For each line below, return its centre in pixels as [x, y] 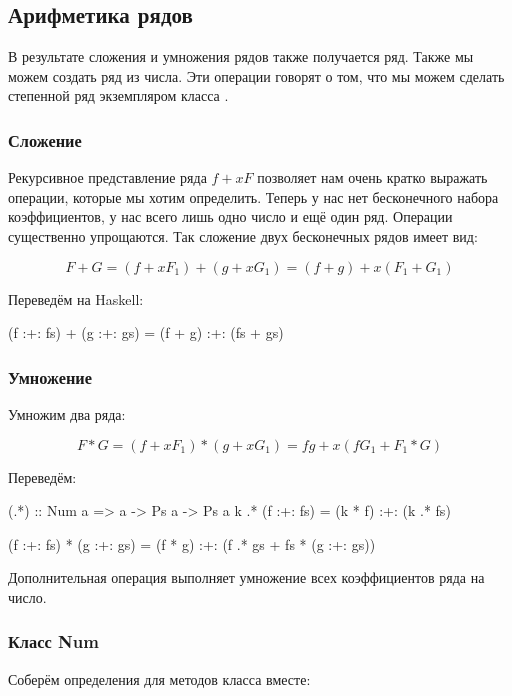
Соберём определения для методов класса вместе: [159, 678]
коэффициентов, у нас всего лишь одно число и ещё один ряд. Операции [230, 216]
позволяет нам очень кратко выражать [372, 177]
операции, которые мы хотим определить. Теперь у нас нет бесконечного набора [253, 196]
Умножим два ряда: [67, 413]
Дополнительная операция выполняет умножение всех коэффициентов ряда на [246, 577]
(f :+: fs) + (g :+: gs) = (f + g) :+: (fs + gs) [146, 332]
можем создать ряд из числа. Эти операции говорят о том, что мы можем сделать [256, 75]
